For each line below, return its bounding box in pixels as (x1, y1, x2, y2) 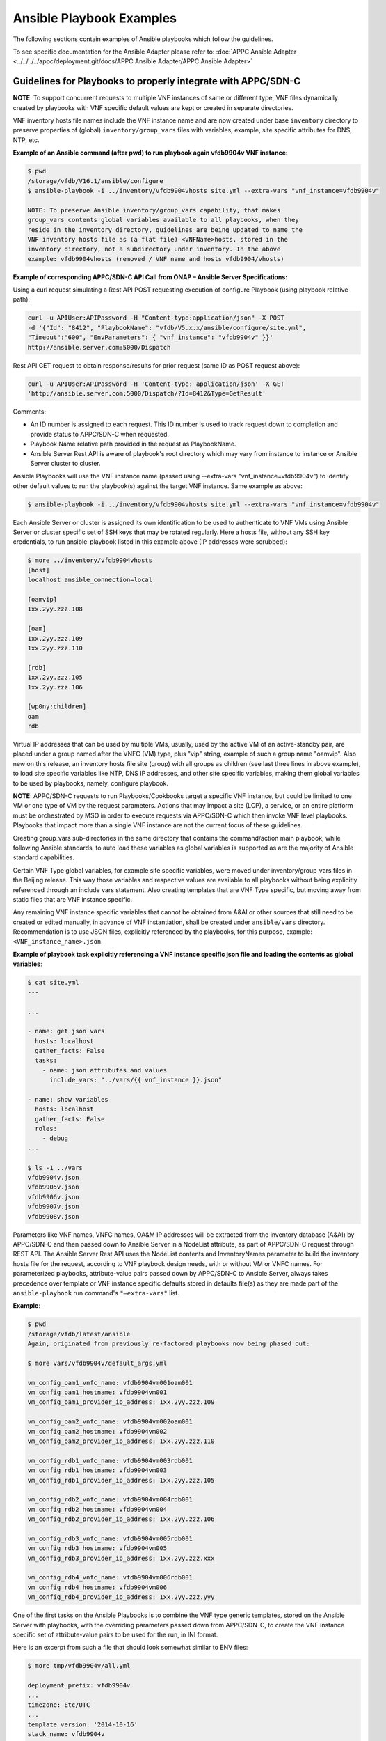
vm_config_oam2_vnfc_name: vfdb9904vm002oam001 (27, 1418, 193, 1426)
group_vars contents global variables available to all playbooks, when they (27, 216, 299, 224)
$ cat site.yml (27, 978, 79, 987)
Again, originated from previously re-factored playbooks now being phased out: (27, 1340, 310, 1348)
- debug (42, 1134, 69, 1142)
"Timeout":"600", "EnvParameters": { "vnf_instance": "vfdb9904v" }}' (27, 334, 274, 341)
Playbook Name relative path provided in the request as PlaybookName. (30, 439, 236, 448)
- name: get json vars (27, 1027, 105, 1036)
